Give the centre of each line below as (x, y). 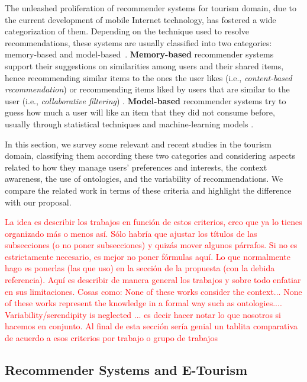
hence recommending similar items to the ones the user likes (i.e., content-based (148, 77)
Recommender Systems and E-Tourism (126, 370)
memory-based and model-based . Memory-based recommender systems (139, 54)
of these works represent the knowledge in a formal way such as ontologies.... (143, 303)
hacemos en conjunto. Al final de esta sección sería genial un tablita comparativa (151, 326)
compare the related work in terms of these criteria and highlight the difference (148, 190)
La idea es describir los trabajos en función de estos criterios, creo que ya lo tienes (153, 222)
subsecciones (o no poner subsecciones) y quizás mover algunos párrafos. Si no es (151, 245)
